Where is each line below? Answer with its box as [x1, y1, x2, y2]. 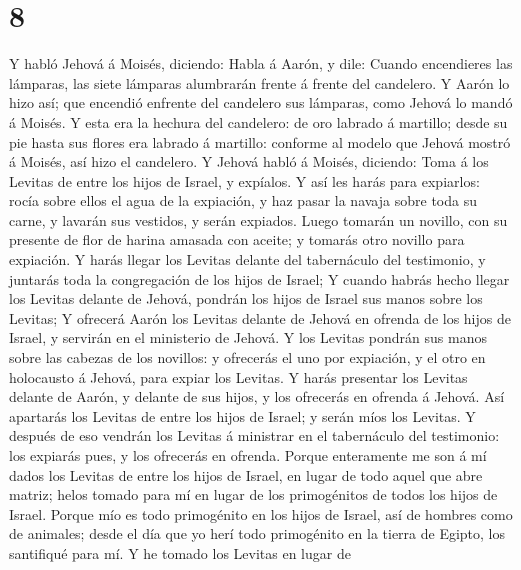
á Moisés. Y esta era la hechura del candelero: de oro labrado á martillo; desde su [9, 111, 508, 132]
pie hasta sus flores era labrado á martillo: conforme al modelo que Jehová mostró [9, 131, 511, 152]
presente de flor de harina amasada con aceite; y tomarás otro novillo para [9, 229, 465, 250]
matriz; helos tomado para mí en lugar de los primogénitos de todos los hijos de [9, 484, 498, 505]
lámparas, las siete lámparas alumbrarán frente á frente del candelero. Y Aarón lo [9, 72, 510, 93]
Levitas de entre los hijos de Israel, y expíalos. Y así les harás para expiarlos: [9, 170, 480, 191]
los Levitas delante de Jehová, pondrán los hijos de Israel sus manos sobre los [9, 288, 483, 309]
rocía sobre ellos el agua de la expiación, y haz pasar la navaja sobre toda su [9, 190, 477, 211]
